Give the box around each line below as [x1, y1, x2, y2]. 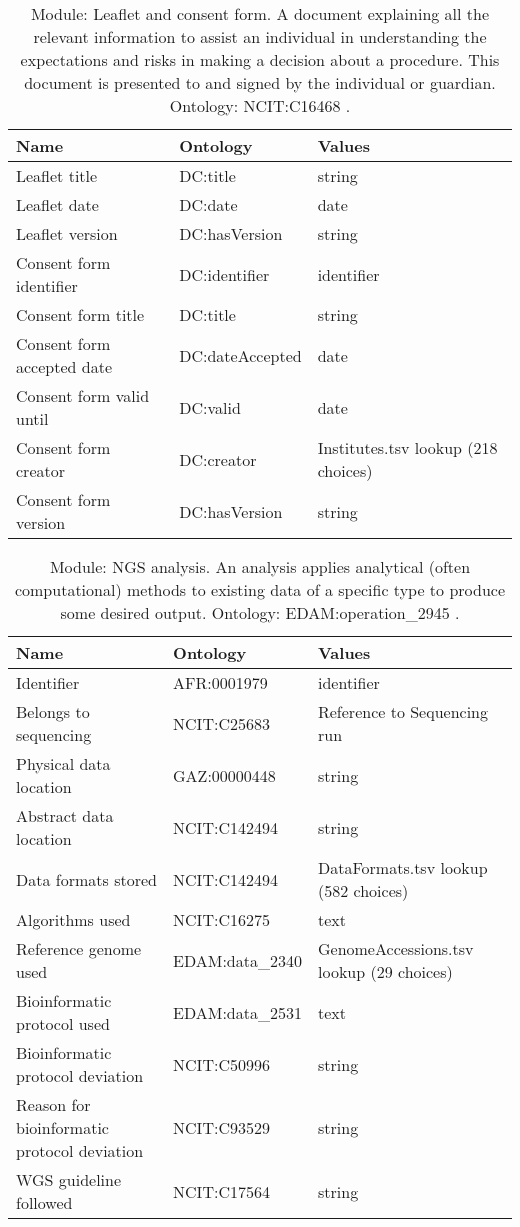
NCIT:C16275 [173, 908, 270, 931]
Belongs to [16, 700, 90, 723]
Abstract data [16, 804, 114, 827]
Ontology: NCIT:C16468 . [169, 94, 351, 117]
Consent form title [16, 303, 145, 326]
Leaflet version [16, 222, 118, 245]
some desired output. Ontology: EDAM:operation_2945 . [60, 601, 460, 624]
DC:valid [179, 395, 241, 419]
